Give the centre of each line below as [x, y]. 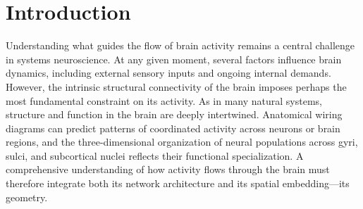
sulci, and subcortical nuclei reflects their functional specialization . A [155, 155]
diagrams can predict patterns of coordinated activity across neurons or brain [173, 128]
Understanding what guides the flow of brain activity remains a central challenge [180, 45]
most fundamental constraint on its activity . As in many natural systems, [164, 100]
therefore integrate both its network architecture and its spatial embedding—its [178, 183]
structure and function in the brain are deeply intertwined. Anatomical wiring [174, 114]
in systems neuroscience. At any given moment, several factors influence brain [174, 59]
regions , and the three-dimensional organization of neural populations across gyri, [182, 142]
